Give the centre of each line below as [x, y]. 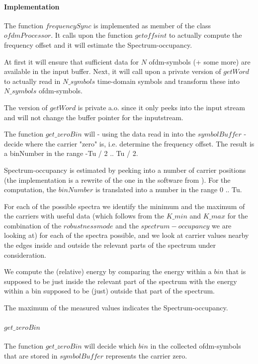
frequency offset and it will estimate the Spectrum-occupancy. [98, 44]
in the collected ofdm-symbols [196, 346]
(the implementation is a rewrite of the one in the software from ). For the [117, 180]
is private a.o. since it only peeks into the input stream [161, 107]
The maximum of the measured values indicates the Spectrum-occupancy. [116, 308]
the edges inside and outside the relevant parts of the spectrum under [110, 245]
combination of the [33, 225]
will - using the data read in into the [140, 134]
